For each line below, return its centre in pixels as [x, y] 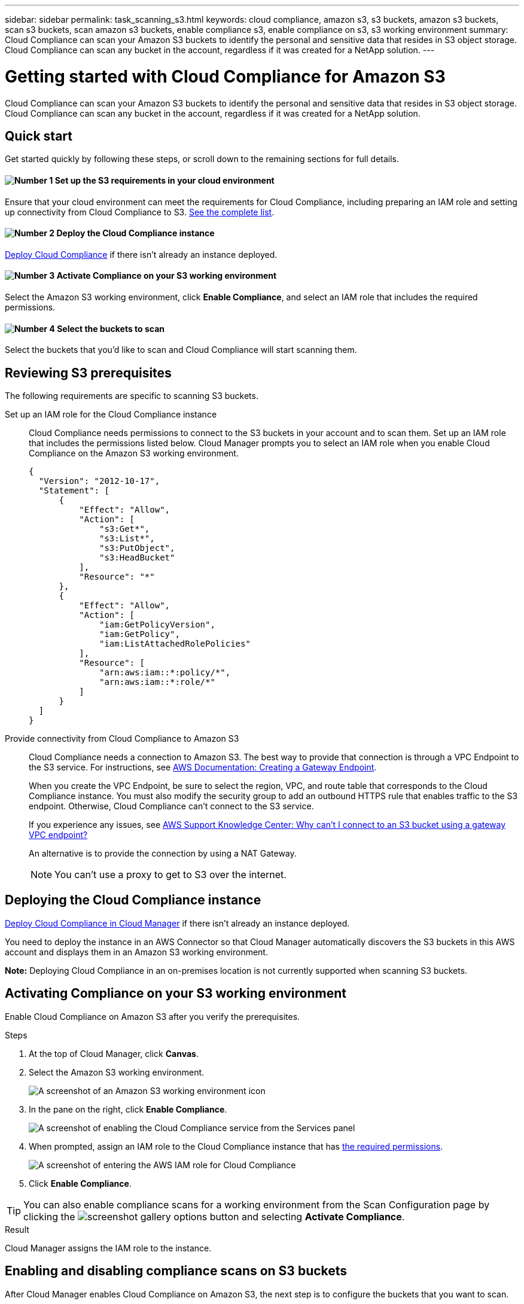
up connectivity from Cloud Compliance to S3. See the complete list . [140, 212]
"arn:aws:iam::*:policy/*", [165, 673]
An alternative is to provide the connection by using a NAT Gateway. [163, 854]
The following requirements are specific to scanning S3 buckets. [132, 396]
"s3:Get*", [125, 529]
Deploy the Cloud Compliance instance [135, 233]
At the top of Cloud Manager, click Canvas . [114, 1053]
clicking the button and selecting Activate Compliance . [214, 1216]
